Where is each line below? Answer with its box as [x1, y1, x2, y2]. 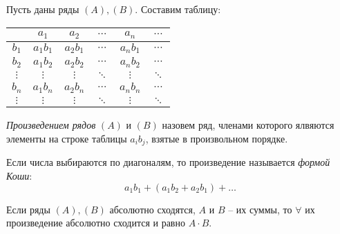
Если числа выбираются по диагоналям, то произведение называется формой [6, 155, 330, 169]
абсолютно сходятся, [109, 202, 196, 216]
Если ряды [6, 202, 50, 216]
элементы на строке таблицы [6, 131, 127, 145]
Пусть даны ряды [6, 2, 79, 16]
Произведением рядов [6, 118, 96, 132]
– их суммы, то [228, 202, 292, 216]
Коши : [6, 168, 32, 182]
